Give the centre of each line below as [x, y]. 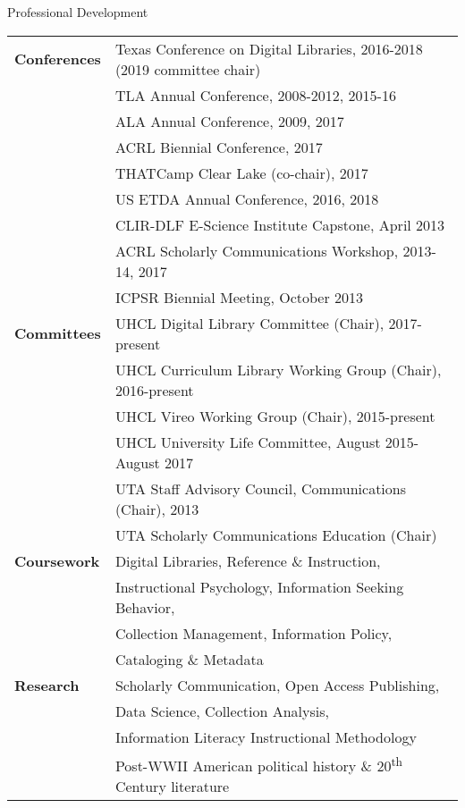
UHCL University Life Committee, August [248, 442]
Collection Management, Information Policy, [254, 633]
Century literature [172, 786]
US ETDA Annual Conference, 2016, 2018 [247, 198]
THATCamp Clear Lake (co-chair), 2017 [241, 173]
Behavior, [145, 607]
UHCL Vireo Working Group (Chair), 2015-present [275, 416]
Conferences [58, 59]
